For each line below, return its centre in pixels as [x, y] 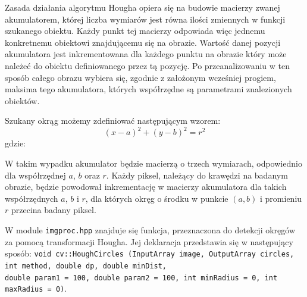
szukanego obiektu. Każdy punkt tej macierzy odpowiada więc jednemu [135, 31]
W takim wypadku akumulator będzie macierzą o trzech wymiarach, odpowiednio [153, 163]
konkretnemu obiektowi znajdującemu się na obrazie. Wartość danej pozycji [143, 42]
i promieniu [281, 198]
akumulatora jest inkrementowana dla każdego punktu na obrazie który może [146, 54]
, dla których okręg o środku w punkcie [157, 198]
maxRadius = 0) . [36, 288]
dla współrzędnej [35, 175]
